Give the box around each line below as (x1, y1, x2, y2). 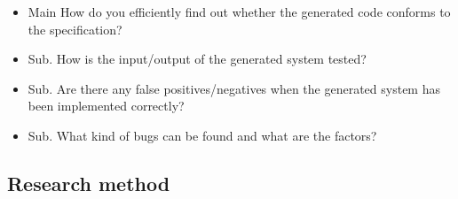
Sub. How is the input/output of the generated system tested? (28, 50, 367, 68)
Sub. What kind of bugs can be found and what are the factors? (28, 126, 377, 144)
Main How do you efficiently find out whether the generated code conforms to (28, 3, 451, 20)
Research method (7, 169, 170, 196)
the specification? (28, 19, 122, 38)
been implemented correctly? (28, 96, 185, 115)
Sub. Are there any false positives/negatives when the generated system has (28, 79, 440, 97)
